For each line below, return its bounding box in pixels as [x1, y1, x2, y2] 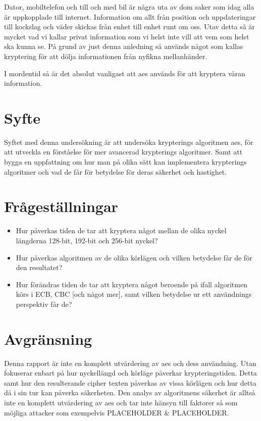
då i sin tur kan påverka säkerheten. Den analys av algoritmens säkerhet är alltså [4, 387, 255, 398]
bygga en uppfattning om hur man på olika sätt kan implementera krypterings [4, 156, 247, 167]
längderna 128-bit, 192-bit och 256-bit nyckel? [16, 235, 158, 245]
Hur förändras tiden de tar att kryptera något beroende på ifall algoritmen [16, 279, 247, 289]
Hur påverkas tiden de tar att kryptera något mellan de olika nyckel [16, 225, 227, 236]
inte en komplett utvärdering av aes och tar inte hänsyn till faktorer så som [4, 397, 238, 408]
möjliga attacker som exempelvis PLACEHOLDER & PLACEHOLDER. [4, 407, 229, 417]
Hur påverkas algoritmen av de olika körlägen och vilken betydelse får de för [16, 252, 252, 262]
